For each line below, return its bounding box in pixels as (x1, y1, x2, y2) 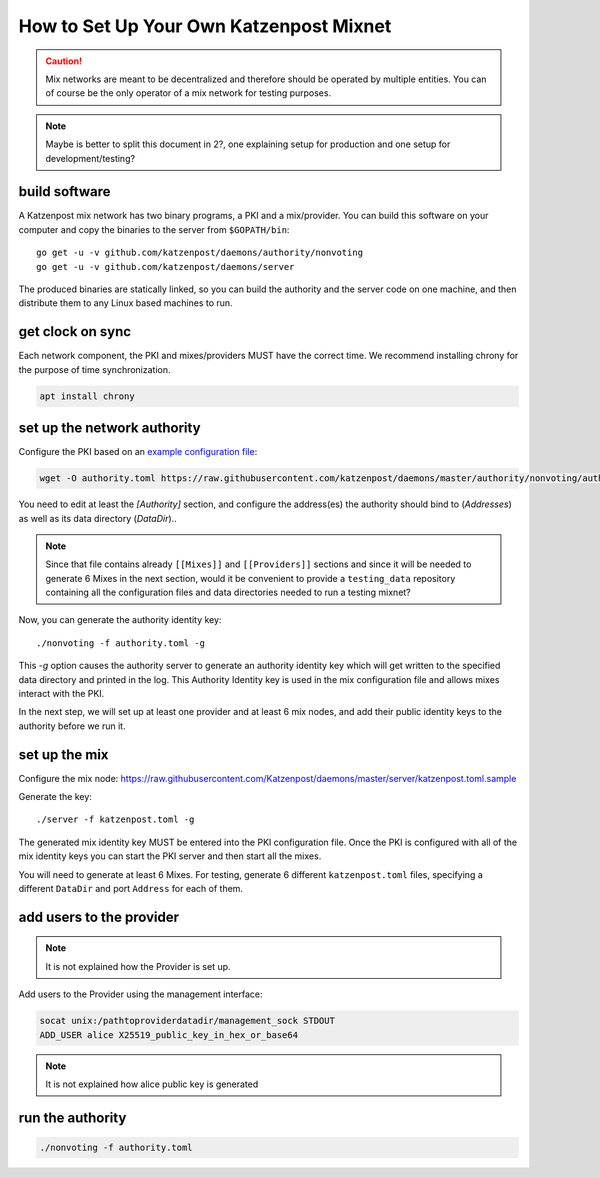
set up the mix (18, 746, 109, 763)
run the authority (18, 1109, 127, 1126)
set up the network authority (18, 420, 201, 437)
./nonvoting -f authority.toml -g (36, 637, 205, 649)
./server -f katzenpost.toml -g (36, 814, 195, 825)
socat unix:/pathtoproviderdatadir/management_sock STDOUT (39, 1015, 335, 1027)
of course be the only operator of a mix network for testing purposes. (45, 87, 332, 99)
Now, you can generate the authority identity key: (18, 614, 222, 626)
